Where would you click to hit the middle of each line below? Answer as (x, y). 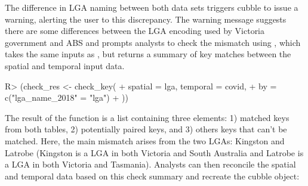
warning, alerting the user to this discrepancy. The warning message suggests (146, 19)
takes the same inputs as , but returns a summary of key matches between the (148, 54)
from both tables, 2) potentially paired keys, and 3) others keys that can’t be (146, 129)
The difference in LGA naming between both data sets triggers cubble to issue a (152, 7)
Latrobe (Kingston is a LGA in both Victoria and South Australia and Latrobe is (154, 152)
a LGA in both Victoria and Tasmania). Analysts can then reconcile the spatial (150, 164)
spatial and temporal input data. (65, 65)
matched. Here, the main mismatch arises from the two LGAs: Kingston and (145, 140)
